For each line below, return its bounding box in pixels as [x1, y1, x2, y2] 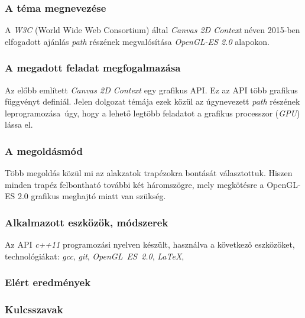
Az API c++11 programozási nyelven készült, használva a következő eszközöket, [5, 238, 295, 251]
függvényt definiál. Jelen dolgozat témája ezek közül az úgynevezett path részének [5, 95, 300, 108]
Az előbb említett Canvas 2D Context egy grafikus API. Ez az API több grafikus [5, 83, 298, 96]
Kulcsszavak [5, 302, 63, 317]
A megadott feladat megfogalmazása [5, 60, 181, 75]
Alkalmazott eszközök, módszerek [5, 215, 168, 229]
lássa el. [5, 118, 33, 131]
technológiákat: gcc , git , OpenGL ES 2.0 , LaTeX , [5, 249, 184, 262]
